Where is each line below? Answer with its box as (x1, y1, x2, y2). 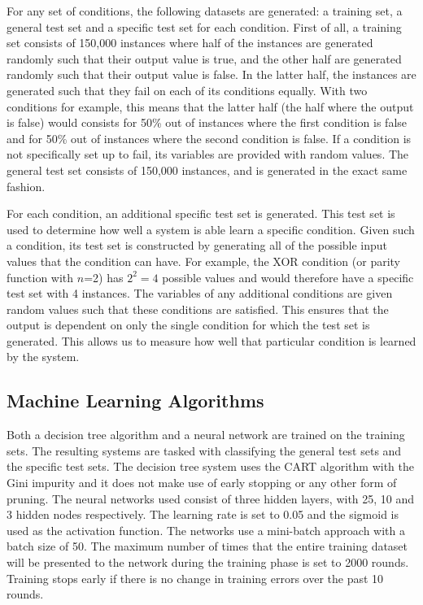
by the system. (7, 348, 80, 365)
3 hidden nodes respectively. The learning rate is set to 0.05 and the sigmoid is (7, 506, 399, 523)
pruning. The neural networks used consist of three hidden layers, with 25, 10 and (7, 490, 415, 507)
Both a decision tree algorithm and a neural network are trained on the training (7, 426, 405, 443)
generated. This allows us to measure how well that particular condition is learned (7, 332, 416, 349)
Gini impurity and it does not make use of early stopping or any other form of (7, 474, 397, 491)
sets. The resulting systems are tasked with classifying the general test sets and (7, 442, 402, 459)
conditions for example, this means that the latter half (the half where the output (7, 98, 414, 115)
